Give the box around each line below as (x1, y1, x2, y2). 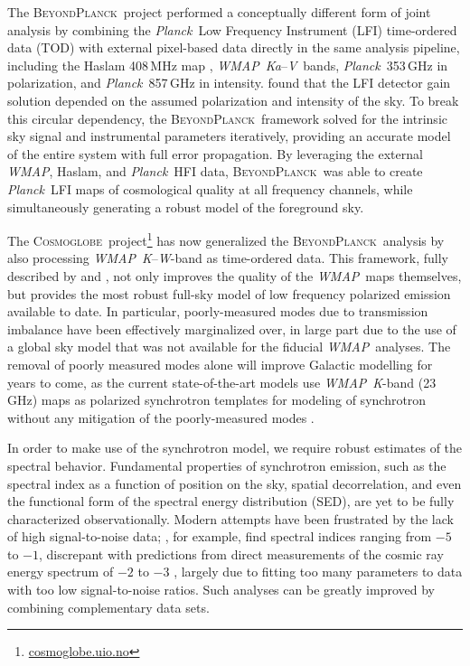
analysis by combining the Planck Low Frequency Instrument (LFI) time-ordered (7, 20, 457, 39)
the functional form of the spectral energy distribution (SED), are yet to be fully (7, 492, 455, 511)
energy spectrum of (7, 562, 114, 581)
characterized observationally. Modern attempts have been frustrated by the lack (7, 509, 454, 528)
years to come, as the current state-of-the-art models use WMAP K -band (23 (7, 372, 437, 391)
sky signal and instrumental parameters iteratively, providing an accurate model (7, 127, 451, 145)
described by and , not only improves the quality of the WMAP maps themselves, (7, 266, 462, 285)
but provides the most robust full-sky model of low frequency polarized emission (7, 284, 451, 303)
